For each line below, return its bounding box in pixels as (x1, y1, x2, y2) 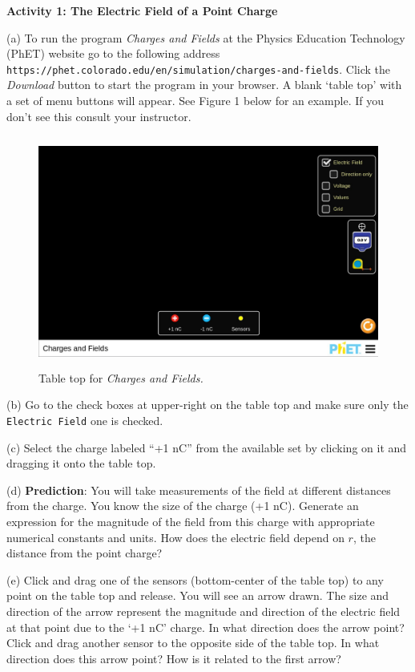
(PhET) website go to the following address (6, 45, 220, 62)
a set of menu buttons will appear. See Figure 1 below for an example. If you (6, 92, 385, 109)
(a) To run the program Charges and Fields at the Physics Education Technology (6, 29, 405, 46)
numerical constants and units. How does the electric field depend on (6, 528, 344, 545)
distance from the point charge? (6, 544, 163, 561)
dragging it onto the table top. (6, 455, 156, 472)
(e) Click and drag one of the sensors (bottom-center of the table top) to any (6, 571, 384, 588)
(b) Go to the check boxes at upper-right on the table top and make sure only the (6, 396, 409, 413)
